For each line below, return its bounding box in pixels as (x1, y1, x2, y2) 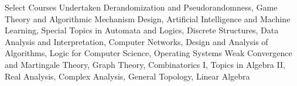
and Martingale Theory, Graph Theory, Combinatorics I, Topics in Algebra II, (5, 58, 285, 70)
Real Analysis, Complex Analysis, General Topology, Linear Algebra (5, 70, 250, 82)
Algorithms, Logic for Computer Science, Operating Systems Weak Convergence (5, 47, 292, 59)
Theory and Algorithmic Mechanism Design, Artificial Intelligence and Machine (5, 12, 291, 25)
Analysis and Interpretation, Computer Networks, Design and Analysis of (5, 35, 268, 47)
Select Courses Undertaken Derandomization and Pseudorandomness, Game (5, 1, 278, 13)
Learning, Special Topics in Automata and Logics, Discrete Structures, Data (5, 24, 279, 36)
